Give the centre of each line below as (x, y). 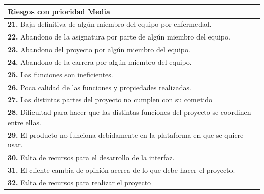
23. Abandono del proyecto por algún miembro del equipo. (99, 49)
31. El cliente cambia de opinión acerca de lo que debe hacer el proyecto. (121, 169)
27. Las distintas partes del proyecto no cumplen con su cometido (110, 100)
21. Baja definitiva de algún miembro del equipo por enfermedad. (110, 24)
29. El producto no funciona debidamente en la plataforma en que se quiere (126, 134)
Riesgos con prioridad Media (59, 11)
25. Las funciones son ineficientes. (60, 74)
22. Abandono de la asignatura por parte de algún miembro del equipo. (119, 37)
